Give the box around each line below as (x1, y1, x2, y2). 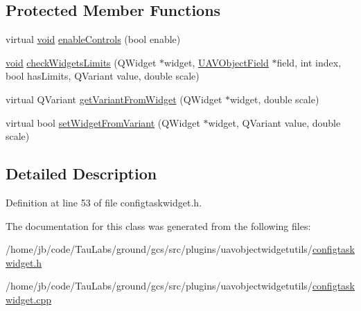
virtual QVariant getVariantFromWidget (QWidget (6, 91, 222, 106)
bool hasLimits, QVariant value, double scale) (6, 69, 200, 83)
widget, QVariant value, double (208, 115, 341, 130)
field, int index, (276, 55, 342, 69)
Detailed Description (6, 163, 157, 184)
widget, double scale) (230, 91, 319, 106)
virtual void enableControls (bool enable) (6, 32, 181, 46)
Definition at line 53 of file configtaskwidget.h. (6, 195, 202, 209)
